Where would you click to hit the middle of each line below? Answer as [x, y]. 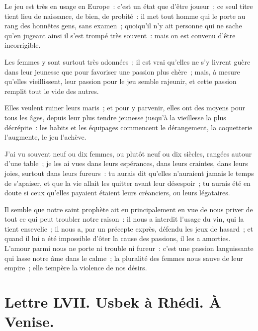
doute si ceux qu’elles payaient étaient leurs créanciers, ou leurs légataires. [117, 193]
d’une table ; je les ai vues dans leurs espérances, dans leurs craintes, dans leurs [126, 163]
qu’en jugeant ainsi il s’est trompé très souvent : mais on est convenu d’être [120, 35]
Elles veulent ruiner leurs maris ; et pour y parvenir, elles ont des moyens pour [125, 108]
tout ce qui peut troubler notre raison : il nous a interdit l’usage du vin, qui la [124, 219]
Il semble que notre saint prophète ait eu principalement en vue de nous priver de [129, 209]
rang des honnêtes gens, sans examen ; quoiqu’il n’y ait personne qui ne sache [123, 26]
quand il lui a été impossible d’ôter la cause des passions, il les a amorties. [118, 238]
